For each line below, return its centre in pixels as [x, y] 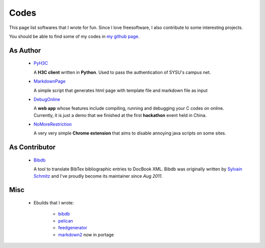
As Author [25, 50]
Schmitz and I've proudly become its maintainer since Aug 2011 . [98, 176]
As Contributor [32, 147]
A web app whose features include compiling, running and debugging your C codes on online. [129, 109]
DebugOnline [47, 99]
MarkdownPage [50, 82]
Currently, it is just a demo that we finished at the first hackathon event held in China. [120, 115]
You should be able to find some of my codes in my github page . [74, 36]
